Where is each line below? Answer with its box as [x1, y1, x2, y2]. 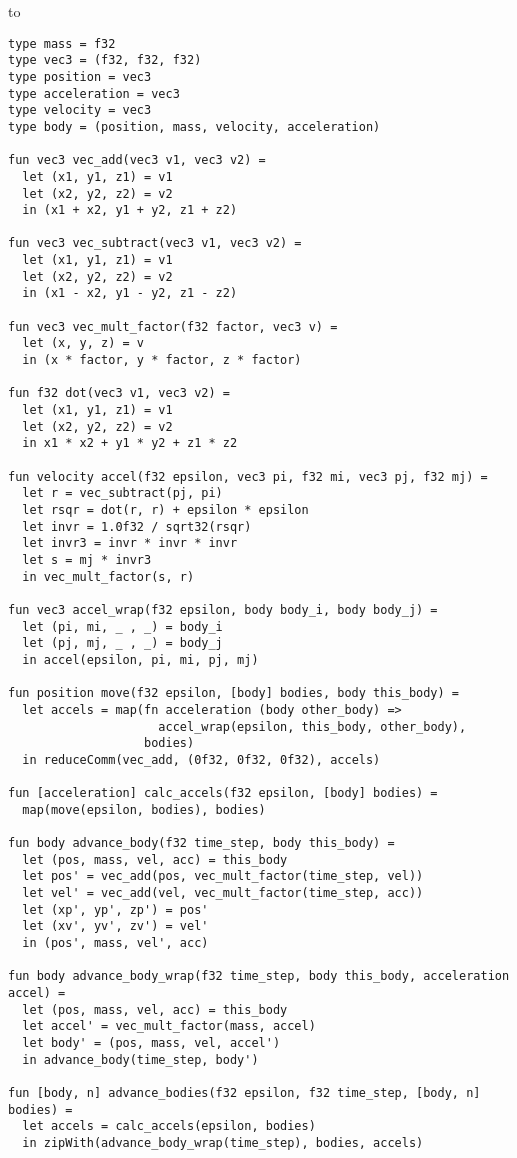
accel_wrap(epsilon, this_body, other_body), [158, 719, 467, 734]
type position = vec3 [8, 69, 152, 84]
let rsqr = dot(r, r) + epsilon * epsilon [22, 502, 309, 517]
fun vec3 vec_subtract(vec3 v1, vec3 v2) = [8, 236, 302, 251]
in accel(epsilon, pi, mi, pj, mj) [22, 652, 259, 667]
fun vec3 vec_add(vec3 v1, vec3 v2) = [8, 153, 266, 168]
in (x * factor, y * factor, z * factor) [22, 353, 302, 368]
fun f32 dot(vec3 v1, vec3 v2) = [8, 386, 230, 401]
